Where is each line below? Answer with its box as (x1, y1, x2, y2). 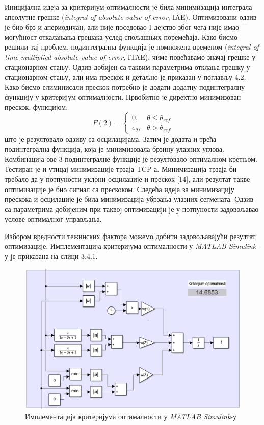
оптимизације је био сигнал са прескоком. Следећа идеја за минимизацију (5, 183, 234, 194)
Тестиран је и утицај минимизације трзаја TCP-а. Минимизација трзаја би (5, 163, 237, 174)
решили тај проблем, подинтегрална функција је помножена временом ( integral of (5, 41, 259, 52)
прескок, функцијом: (5, 101, 68, 112)
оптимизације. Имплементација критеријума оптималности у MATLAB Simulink (5, 241, 256, 251)
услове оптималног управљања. (5, 214, 102, 224)
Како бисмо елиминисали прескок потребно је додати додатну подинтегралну (5, 81, 245, 92)
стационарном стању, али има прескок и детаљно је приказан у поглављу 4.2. (5, 72, 246, 82)
